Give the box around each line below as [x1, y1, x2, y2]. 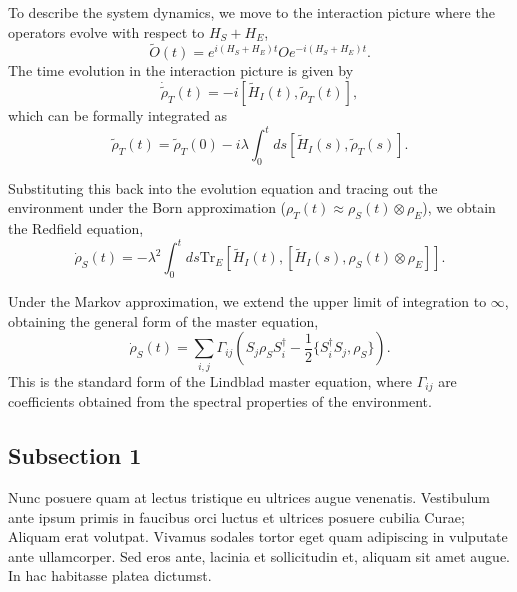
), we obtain [422, 197, 496, 218]
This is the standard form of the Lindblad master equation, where [8, 370, 412, 391]
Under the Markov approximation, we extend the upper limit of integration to [8, 291, 487, 312]
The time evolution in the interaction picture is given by [8, 60, 354, 81]
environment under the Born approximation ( [8, 197, 287, 218]
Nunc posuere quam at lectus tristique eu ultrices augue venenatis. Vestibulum [8, 486, 491, 507]
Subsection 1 [8, 440, 142, 471]
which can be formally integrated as [8, 105, 228, 125]
